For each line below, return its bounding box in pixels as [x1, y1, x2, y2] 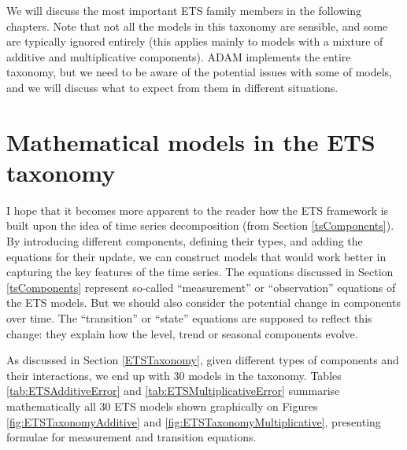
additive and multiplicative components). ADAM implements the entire [6, 48, 351, 65]
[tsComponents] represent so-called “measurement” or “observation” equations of [6, 278, 396, 295]
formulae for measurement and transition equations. [6, 429, 257, 445]
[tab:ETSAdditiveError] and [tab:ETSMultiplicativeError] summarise [6, 382, 340, 399]
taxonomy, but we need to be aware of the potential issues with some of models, [6, 64, 392, 80]
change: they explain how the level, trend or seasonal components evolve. [6, 325, 358, 341]
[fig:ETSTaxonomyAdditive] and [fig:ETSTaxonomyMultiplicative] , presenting [6, 413, 381, 430]
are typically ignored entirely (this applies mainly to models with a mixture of [6, 33, 383, 50]
